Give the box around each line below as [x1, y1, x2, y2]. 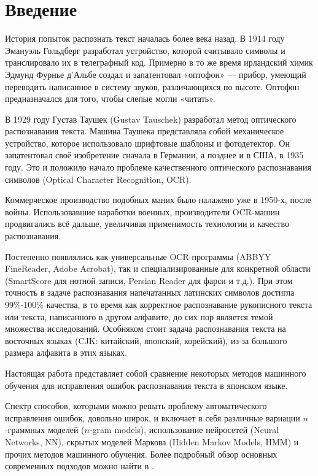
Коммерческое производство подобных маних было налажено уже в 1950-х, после [5, 193, 311, 206]
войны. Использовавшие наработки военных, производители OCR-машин [5, 205, 280, 218]
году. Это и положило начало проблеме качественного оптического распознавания [5, 161, 312, 174]
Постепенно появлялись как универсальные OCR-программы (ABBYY [5, 250, 271, 263]
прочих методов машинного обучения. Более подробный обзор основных [5, 447, 277, 460]
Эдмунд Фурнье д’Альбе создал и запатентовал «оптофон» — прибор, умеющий [5, 67, 306, 80]
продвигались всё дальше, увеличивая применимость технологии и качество [5, 217, 289, 230]
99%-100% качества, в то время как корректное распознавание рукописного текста [5, 298, 312, 310]
